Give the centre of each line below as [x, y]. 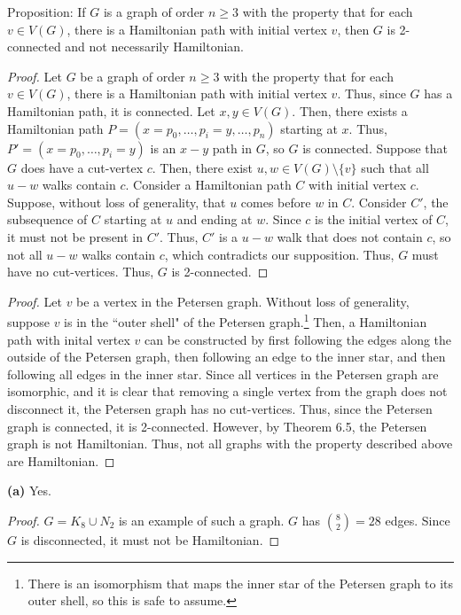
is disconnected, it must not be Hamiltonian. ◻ [150, 539]
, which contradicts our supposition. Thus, [279, 254]
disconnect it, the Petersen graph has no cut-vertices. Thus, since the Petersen [220, 408]
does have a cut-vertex [82, 167]
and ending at [215, 219]
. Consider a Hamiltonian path [208, 185]
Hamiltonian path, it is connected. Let [111, 110]
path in [232, 148]
